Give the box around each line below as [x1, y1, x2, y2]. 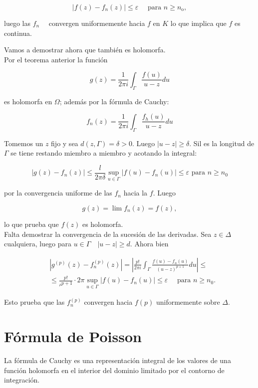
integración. [4, 375, 40, 385]
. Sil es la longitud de [189, 138, 255, 148]
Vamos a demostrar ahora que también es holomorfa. [4, 44, 166, 55]
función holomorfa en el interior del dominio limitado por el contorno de [4, 365, 225, 375]
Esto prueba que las [4, 297, 65, 307]
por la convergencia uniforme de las [4, 188, 112, 198]
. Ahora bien [130, 238, 169, 249]
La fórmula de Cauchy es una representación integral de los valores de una [4, 355, 231, 366]
